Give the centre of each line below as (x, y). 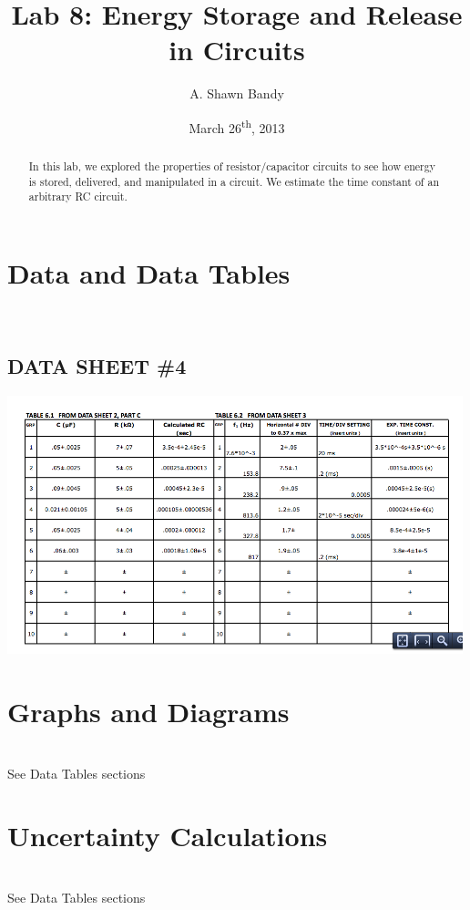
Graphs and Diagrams (148, 712)
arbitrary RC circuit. (78, 196)
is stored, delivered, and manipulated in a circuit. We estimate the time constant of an (234, 181)
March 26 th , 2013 (237, 126)
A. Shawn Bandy (237, 93)
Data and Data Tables (149, 272)
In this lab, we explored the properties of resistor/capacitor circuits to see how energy (232, 165)
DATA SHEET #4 (97, 365)
